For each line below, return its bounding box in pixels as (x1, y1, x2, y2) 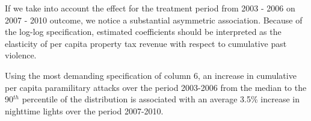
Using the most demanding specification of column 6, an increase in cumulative (5, 69, 297, 81)
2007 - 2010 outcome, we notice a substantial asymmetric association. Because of (5, 13, 303, 26)
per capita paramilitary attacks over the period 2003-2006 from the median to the (5, 81, 307, 93)
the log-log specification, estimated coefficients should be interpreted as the (5, 25, 282, 38)
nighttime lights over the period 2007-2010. (5, 104, 164, 117)
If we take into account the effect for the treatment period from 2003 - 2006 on (5, 2, 295, 14)
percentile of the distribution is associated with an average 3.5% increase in (22, 93, 300, 105)
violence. (5, 49, 37, 61)
